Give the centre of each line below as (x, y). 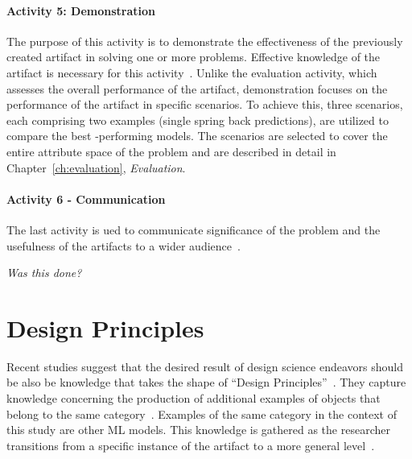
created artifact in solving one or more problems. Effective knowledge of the (194, 57)
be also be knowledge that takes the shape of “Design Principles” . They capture (206, 382)
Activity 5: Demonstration (81, 10)
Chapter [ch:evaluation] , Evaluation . (96, 167)
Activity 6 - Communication (86, 198)
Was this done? (44, 273)
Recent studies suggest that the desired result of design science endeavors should (205, 366)
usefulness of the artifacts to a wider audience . (124, 245)
